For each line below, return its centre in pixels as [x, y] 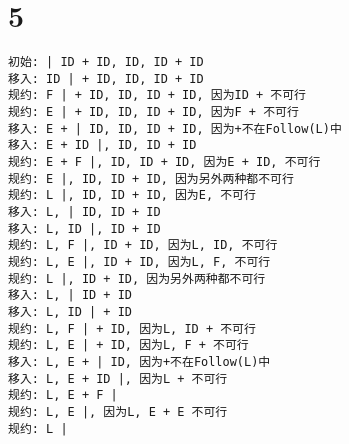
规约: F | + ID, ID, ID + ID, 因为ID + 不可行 [157, 95]
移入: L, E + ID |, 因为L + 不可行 [118, 378]
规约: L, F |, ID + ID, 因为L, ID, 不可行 [143, 245]
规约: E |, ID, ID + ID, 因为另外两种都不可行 [151, 178]
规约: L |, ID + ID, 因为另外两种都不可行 [137, 278]
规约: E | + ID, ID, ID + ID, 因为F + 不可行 [153, 112]
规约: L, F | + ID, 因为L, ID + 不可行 [132, 328]
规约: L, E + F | [63, 395]
